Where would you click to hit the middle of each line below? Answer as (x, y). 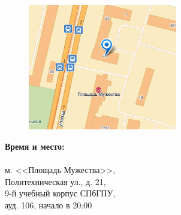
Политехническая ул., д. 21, (55, 181)
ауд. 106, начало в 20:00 (49, 205)
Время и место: (35, 146)
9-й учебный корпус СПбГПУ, (60, 193)
